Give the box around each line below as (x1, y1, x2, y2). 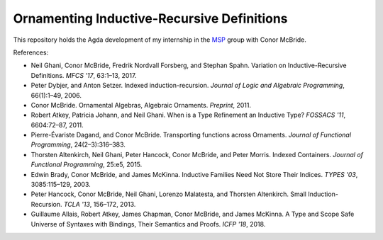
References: (13, 48, 49, 57)
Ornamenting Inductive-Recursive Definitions (13, 11, 288, 26)
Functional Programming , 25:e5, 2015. (30, 160, 143, 169)
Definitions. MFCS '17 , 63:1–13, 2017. (30, 71, 137, 79)
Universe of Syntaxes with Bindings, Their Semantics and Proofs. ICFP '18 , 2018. (30, 219, 266, 228)
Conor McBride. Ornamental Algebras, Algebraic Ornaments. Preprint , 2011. (30, 101, 252, 109)
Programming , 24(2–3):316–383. (30, 140, 126, 149)
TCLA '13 (63, 200, 90, 208)
